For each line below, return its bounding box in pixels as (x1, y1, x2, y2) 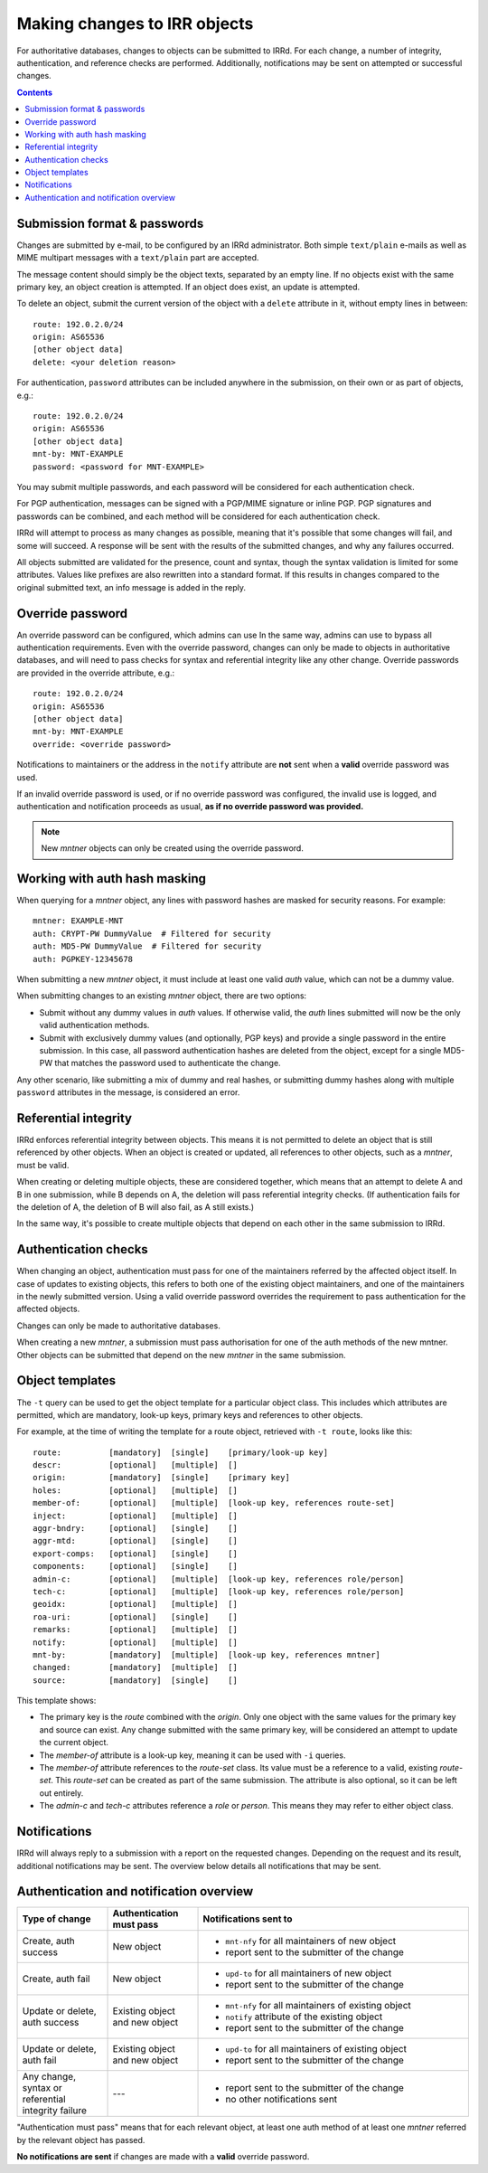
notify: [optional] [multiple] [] (33, 1637, 239, 1648)
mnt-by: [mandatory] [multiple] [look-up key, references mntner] (33, 1649, 381, 1659)
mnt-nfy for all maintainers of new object (225, 1935, 397, 1948)
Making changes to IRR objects (16, 14, 254, 33)
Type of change (22, 1913, 91, 1925)
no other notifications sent (225, 2093, 338, 2106)
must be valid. (16, 1159, 70, 1170)
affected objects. (16, 1303, 80, 1315)
